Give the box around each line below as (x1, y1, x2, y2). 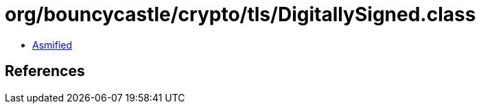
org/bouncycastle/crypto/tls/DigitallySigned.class (5, 3, 476, 26)
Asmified (32, 38, 73, 51)
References (5, 62, 85, 80)
